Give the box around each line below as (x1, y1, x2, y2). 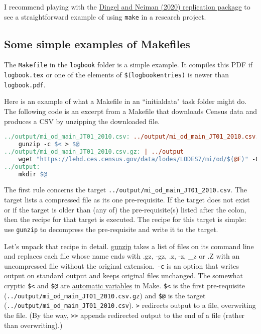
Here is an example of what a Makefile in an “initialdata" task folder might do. (4, 96, 247, 106)
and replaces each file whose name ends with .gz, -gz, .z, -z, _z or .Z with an (4, 251, 240, 261)
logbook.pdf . (4, 79, 46, 89)
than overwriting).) (4, 319, 63, 330)
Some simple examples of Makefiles (4, 36, 190, 51)
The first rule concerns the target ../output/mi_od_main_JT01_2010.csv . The (4, 184, 247, 195)
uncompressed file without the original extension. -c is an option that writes (4, 260, 239, 271)
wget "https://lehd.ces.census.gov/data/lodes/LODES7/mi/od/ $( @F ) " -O (18, 155, 259, 163)
